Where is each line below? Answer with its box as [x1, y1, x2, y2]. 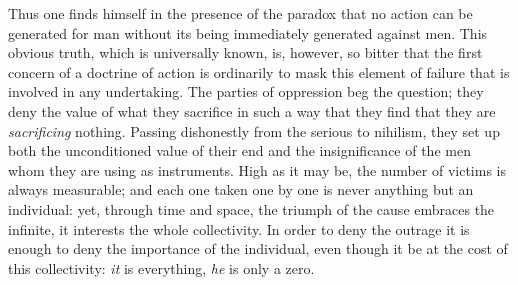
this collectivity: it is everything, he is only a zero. [8, 257, 315, 278]
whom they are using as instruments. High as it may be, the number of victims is [8, 159, 507, 180]
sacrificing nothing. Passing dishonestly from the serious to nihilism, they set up [8, 120, 500, 141]
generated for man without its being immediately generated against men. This [8, 22, 488, 43]
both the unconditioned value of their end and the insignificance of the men [8, 140, 471, 161]
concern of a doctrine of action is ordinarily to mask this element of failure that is [8, 61, 510, 82]
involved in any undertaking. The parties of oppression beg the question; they [8, 81, 484, 102]
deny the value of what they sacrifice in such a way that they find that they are [8, 100, 496, 121]
